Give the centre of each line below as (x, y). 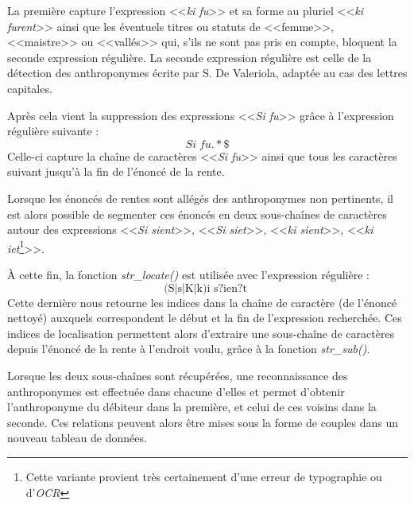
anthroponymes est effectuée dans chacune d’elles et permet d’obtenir (176, 391)
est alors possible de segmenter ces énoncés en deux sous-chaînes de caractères (197, 214)
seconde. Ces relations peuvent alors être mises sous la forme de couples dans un (203, 422)
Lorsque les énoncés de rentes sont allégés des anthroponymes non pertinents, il (200, 198)
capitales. (30, 88)
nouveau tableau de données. (77, 438)
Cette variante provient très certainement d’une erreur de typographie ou (204, 476)
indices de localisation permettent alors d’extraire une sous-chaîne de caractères (201, 333)
